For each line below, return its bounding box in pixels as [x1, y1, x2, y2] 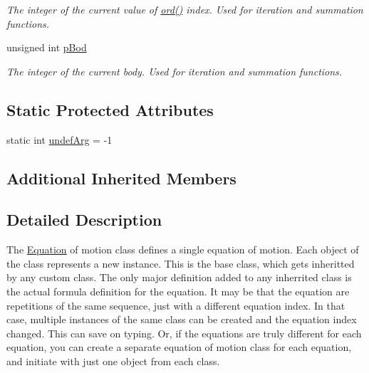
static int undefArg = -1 [6, 132, 113, 147]
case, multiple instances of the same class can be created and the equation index [6, 312, 357, 327]
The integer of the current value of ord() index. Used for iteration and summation [6, 2, 363, 16]
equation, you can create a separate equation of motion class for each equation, [6, 340, 352, 354]
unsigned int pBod [6, 40, 87, 55]
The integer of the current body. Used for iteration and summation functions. [6, 63, 343, 78]
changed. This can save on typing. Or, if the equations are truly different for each [6, 325, 362, 340]
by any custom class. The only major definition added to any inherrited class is [6, 270, 352, 285]
